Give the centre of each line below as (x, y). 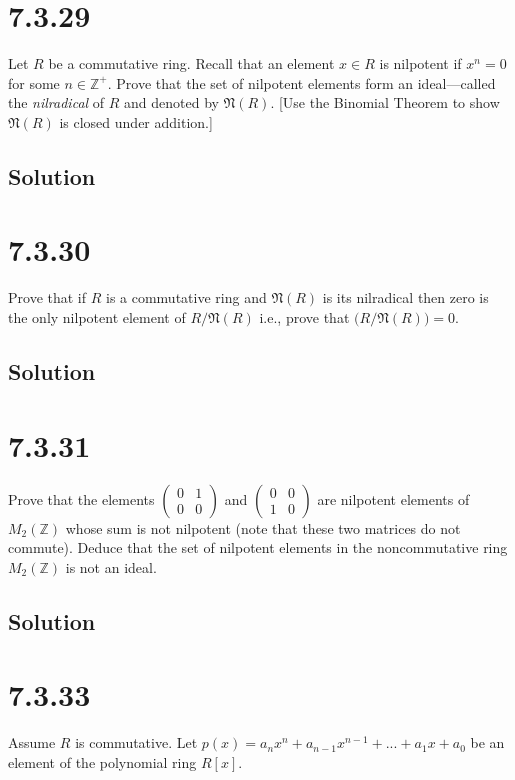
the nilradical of (56, 102)
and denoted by (171, 102)
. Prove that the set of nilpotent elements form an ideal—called (301, 82)
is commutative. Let (136, 742)
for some (34, 82)
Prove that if (47, 297)
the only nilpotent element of (97, 317)
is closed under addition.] (136, 121)
